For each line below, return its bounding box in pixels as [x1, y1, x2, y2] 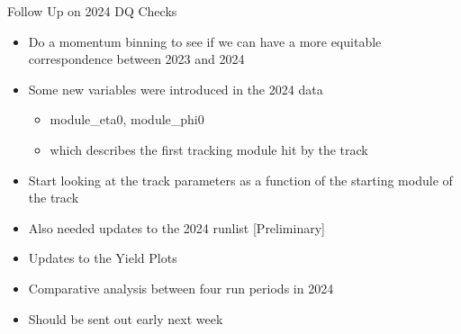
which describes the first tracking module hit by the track [50, 140, 368, 158]
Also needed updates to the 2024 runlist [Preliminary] [28, 218, 325, 237]
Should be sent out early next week [28, 309, 223, 328]
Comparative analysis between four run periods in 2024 [28, 278, 334, 297]
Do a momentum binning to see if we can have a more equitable [28, 32, 382, 50]
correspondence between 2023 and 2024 [28, 50, 245, 68]
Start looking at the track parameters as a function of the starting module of [28, 170, 453, 189]
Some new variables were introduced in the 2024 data [28, 79, 323, 98]
